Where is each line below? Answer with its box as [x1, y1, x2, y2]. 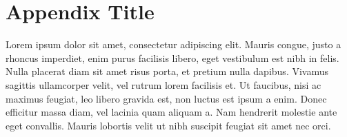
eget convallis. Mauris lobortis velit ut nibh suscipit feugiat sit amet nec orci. [6, 118, 331, 132]
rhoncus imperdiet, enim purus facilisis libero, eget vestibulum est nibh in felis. [6, 50, 339, 65]
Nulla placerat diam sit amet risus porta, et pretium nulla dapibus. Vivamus [6, 64, 329, 78]
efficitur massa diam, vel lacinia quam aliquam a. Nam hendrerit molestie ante [6, 105, 337, 119]
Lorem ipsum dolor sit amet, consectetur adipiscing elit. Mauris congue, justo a [6, 37, 341, 52]
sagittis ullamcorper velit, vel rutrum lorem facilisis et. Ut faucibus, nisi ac [6, 77, 321, 92]
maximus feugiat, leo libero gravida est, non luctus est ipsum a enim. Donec [6, 91, 327, 105]
